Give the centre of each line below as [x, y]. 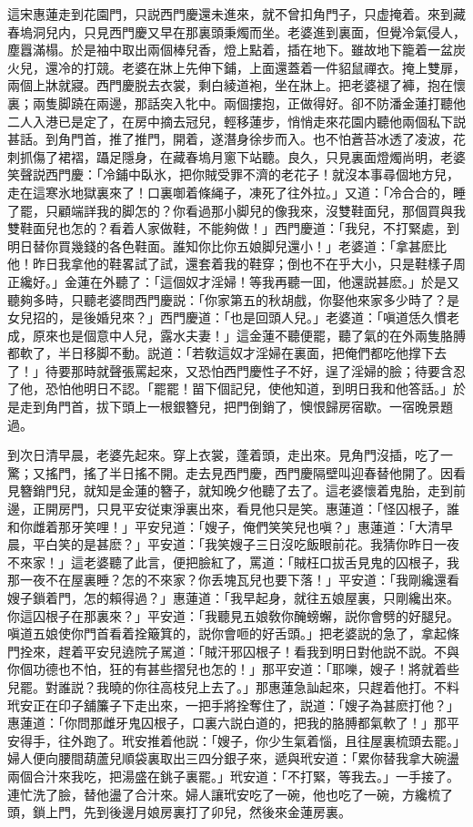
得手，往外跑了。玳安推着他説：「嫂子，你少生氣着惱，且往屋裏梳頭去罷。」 [242, 740]
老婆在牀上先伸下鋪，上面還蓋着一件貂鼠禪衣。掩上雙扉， [293, 67]
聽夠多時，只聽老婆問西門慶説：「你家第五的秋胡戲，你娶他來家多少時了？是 [233, 299]
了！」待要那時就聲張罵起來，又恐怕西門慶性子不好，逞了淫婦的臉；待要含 [230, 370]
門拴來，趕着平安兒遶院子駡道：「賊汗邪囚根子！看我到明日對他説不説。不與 [233, 651]
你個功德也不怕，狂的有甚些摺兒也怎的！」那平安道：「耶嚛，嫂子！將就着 [227, 669]
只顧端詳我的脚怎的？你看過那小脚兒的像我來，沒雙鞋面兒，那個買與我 [255, 210]
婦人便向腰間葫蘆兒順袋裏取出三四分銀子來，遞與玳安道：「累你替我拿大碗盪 [233, 758]
